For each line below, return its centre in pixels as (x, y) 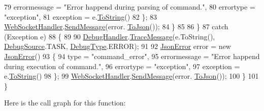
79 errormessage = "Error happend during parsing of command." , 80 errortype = (130, 7)
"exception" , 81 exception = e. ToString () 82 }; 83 (81, 16)
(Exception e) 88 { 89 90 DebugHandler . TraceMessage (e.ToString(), (110, 36)
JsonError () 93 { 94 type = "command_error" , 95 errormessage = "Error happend (132, 56)
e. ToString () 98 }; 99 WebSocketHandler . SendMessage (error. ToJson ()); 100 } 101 (131, 76)
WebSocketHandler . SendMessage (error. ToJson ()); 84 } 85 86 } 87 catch (116, 26)
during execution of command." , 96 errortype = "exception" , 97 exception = (122, 66)
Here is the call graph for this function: (65, 103)
